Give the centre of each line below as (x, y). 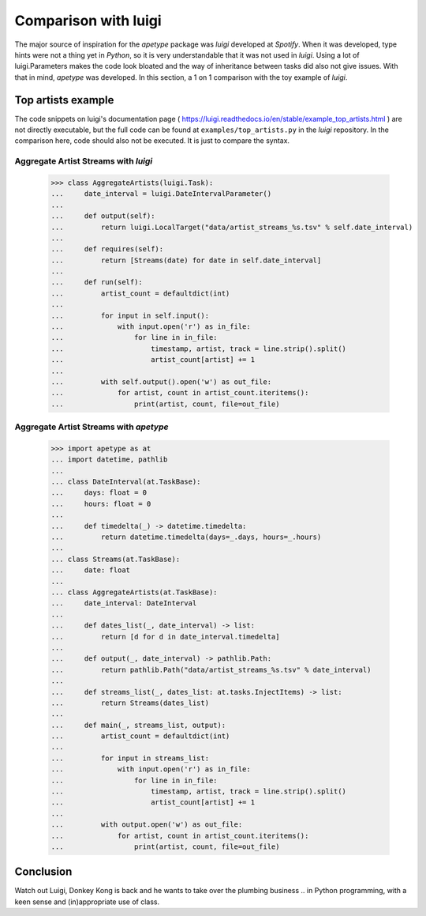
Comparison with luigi (88, 21)
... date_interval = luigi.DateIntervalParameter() (161, 194)
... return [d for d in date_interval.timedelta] (165, 637)
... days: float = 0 (99, 493)
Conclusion (43, 872)
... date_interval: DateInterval (124, 603)
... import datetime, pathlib (109, 460)
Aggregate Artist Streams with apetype (92, 427)
